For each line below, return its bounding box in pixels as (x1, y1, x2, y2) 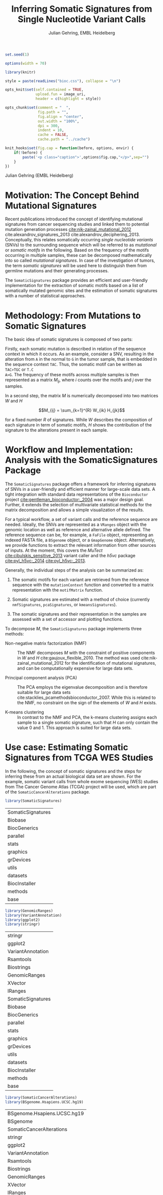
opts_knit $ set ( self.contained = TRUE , (5, 87, 84, 92)
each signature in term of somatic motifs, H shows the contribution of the (5, 422, 152, 428)
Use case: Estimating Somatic (5, 742, 128, 753)
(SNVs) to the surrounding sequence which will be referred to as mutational (5, 242, 157, 248)
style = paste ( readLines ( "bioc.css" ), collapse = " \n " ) (5, 78, 121, 83)
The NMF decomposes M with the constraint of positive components (17, 650, 155, 656)
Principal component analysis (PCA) (5, 675, 77, 681)
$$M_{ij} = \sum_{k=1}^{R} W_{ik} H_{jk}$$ (38, 407, 125, 413)
